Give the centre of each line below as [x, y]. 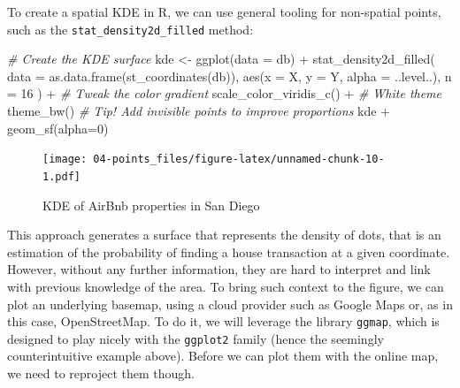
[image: [65, 160]
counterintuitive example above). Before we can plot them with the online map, [223, 356]
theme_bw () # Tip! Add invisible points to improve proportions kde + [199, 111]
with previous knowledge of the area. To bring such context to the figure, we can [226, 286]
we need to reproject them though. [101, 373]
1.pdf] [61, 176]
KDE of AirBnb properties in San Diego [151, 205]
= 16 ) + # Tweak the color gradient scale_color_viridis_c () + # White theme [225, 93]
